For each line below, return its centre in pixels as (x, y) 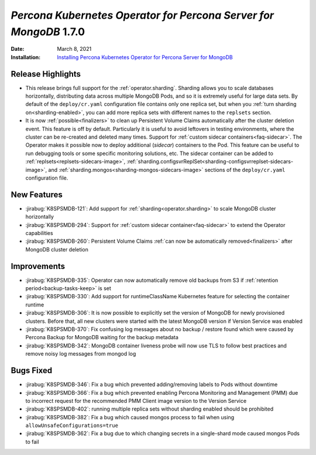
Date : (18, 49)
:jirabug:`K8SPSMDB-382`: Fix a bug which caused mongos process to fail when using (130, 417)
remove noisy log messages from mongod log (81, 354)
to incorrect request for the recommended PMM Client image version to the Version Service (136, 401)
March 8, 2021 (74, 49)
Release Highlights (46, 74)
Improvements (38, 266)
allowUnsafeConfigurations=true (72, 426)
